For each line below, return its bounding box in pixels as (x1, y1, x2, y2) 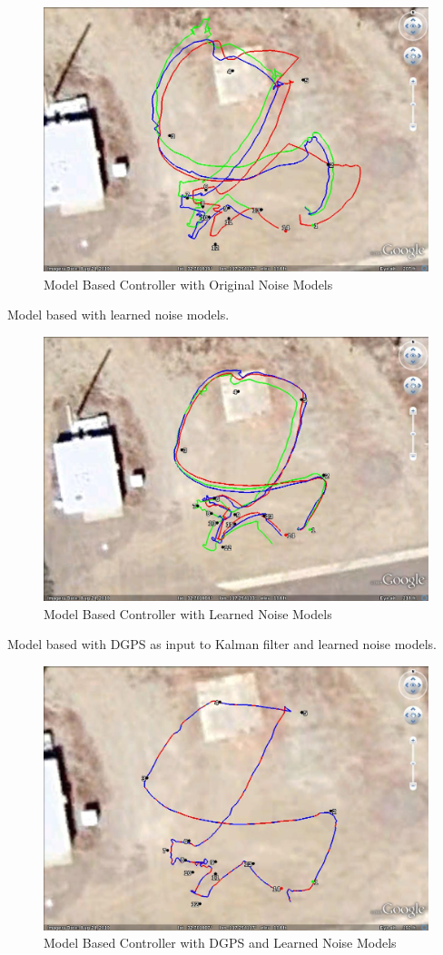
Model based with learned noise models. (7, 305, 230, 324)
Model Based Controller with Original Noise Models (44, 274, 333, 293)
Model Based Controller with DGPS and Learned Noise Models (44, 933, 397, 952)
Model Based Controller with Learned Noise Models (44, 604, 332, 623)
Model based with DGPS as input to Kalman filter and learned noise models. (7, 635, 438, 654)
